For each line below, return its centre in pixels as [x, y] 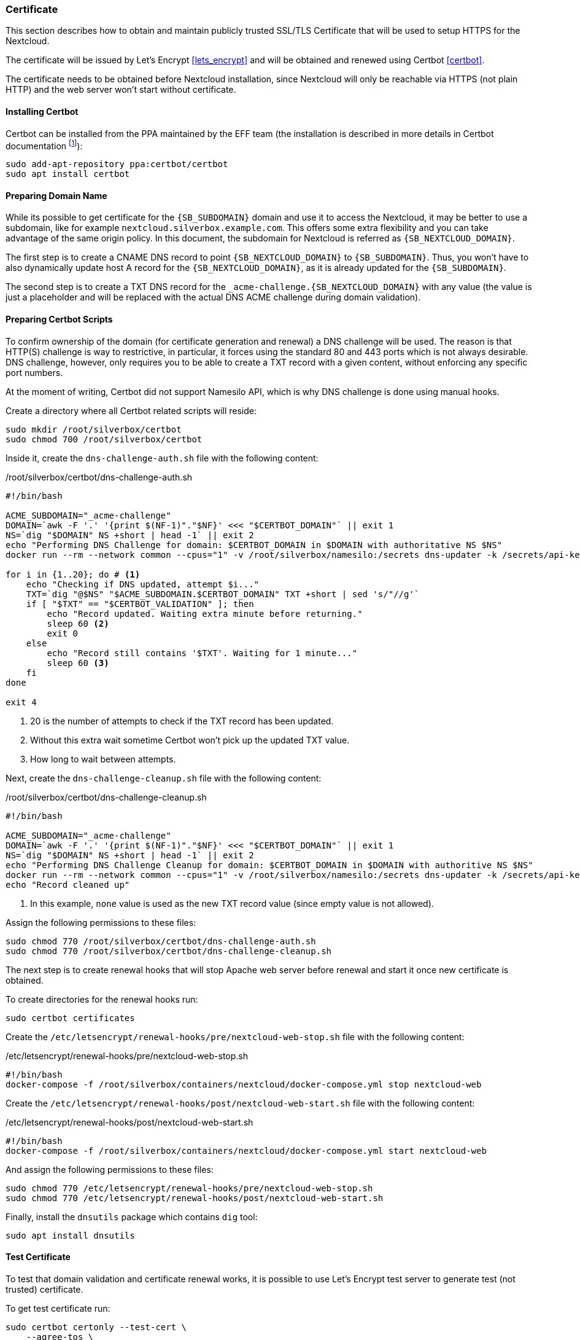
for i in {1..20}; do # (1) [73, 574]
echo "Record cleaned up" [68, 884]
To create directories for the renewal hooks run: [102, 999]
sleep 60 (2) [78, 623]
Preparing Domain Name [56, 195]
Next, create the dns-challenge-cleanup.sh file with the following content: [164, 778]
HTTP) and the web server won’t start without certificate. [121, 90]
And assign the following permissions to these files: [110, 1169]
